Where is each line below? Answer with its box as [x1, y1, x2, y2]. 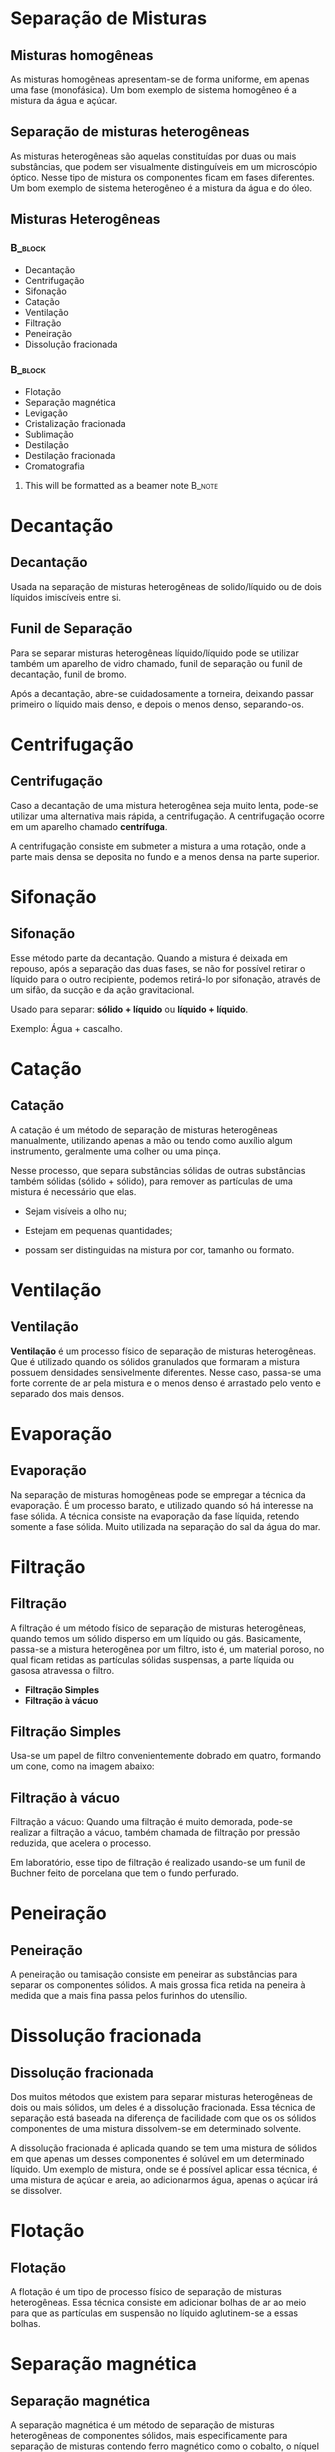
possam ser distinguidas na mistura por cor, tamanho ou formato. [24, 1243, 295, 1256]
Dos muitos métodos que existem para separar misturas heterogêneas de [10, 2091, 313, 2103]
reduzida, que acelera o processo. [10, 1837, 152, 1849]
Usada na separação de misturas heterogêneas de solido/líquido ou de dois [10, 580, 322, 592]
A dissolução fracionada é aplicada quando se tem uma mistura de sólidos [10, 2142, 318, 2154]
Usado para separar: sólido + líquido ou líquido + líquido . [10, 1003, 249, 1015]
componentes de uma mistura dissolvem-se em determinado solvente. [10, 2123, 302, 2135]
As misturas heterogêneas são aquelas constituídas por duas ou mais [10, 150, 297, 162]
